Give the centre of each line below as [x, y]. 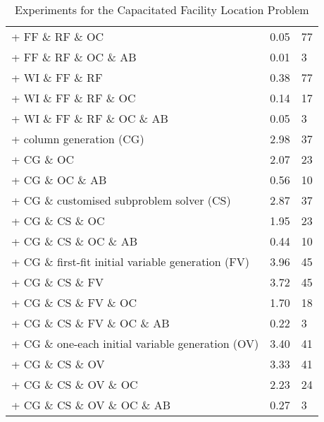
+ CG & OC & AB [59, 180]
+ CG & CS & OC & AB [74, 241]
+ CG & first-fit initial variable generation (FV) [130, 261]
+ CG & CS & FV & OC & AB [91, 323]
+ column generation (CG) [78, 139]
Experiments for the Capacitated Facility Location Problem [162, 10]
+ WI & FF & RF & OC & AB [90, 118]
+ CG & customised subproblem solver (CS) [121, 200]
